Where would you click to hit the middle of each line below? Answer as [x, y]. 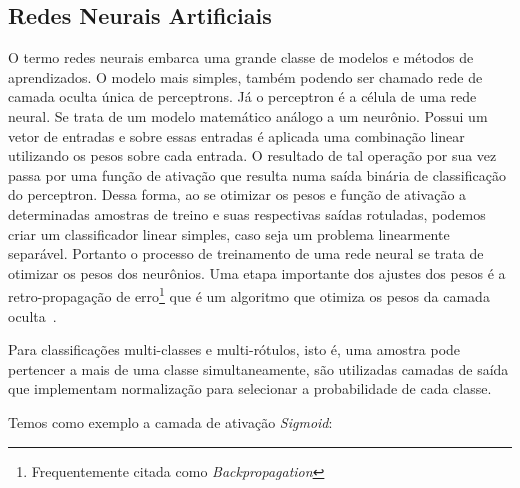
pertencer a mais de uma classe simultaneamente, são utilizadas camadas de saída [258, 368]
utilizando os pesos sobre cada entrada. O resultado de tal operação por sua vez [252, 155]
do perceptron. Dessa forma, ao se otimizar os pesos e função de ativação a [237, 194]
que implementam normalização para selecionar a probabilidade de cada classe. [250, 388]
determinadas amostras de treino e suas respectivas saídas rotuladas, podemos [247, 213]
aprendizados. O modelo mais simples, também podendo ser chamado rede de [245, 76]
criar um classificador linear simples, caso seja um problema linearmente [229, 233]
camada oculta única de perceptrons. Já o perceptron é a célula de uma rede [242, 96]
